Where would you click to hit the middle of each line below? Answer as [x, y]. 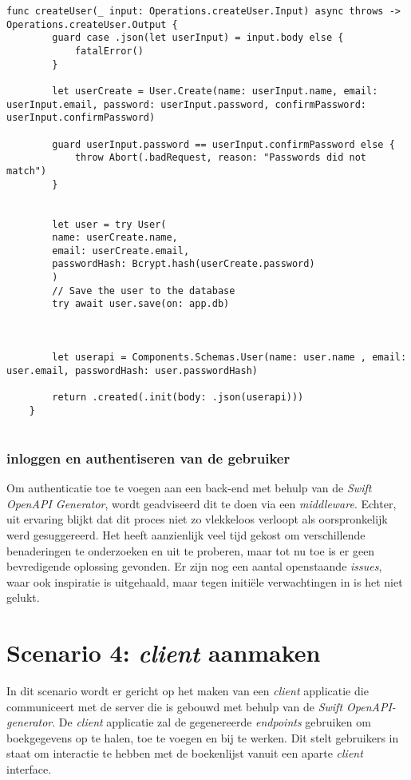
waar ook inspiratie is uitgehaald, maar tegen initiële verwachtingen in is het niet [205, 581]
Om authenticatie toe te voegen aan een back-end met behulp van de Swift [189, 488]
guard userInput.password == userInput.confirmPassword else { [223, 144]
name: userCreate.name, [115, 238]
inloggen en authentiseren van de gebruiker [148, 458]
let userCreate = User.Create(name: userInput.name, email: [215, 91]
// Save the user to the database [144, 291]
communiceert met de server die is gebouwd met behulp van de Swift [175, 706]
